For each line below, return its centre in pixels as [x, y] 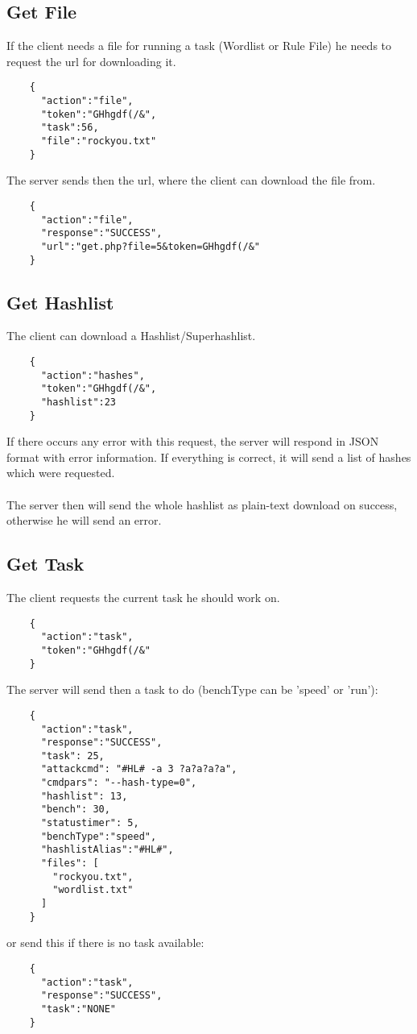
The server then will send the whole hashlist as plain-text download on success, [202, 504]
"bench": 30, [75, 810]
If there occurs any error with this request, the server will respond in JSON [193, 441]
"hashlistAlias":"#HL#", [107, 850]
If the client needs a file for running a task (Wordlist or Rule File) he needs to [199, 46]
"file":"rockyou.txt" [99, 141]
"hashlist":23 [78, 402]
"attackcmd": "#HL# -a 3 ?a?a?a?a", [139, 769]
